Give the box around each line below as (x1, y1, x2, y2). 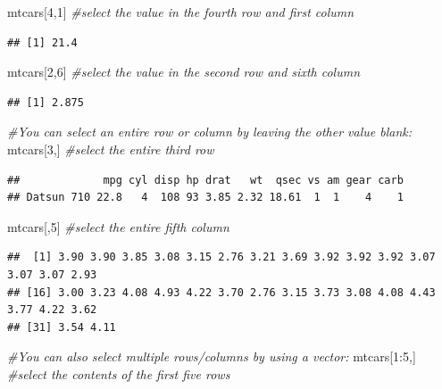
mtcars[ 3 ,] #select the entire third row (7, 139, 214, 158)
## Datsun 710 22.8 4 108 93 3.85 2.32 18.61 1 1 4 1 (7, 191, 404, 204)
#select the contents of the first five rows (7, 364, 230, 383)
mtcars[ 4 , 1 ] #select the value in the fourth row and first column (7, 3, 354, 21)
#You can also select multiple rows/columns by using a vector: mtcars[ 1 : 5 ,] (7, 347, 416, 366)
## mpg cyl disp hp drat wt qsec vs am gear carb (7, 173, 404, 186)
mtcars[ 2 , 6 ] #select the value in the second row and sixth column (7, 62, 361, 81)
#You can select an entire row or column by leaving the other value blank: (7, 122, 413, 141)
